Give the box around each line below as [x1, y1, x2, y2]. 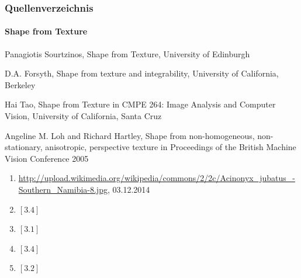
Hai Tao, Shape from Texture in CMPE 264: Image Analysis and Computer [5, 98, 276, 110]
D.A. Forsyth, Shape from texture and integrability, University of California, [5, 67, 279, 79]
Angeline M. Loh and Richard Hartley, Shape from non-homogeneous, [5, 129, 255, 141]
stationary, [5, 141, 43, 153]
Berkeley [5, 78, 36, 91]
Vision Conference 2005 [5, 152, 89, 164]
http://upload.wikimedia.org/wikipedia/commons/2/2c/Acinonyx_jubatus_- [18, 172, 295, 184]
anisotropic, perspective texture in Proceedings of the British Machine [45, 141, 296, 153]
